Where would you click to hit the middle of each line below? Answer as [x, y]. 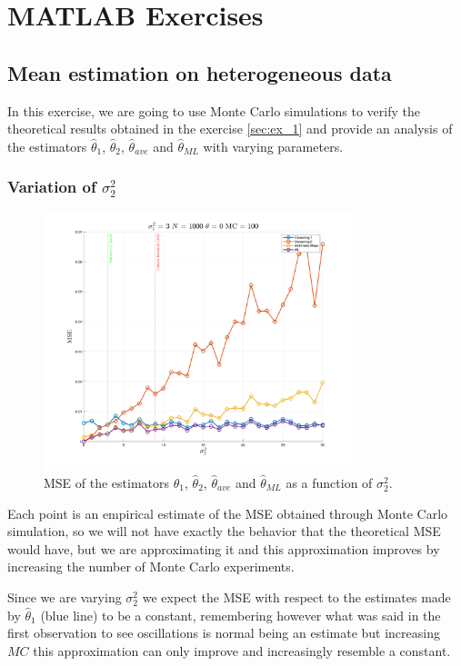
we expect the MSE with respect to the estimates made [296, 597]
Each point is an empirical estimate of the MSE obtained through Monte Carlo [228, 513]
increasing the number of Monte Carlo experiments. [151, 567]
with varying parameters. [273, 146]
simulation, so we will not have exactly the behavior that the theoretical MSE [224, 531]
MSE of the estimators [107, 483]
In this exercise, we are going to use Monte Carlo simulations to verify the [214, 110]
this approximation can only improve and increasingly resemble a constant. [242, 650]
